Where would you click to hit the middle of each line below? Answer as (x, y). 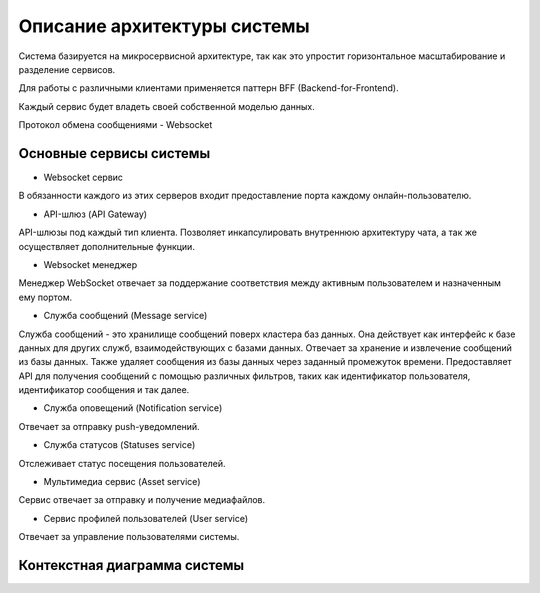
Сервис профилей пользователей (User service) (146, 518)
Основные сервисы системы (114, 153)
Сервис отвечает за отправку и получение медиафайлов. (142, 500)
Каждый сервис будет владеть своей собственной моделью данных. (166, 106)
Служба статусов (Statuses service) (119, 445)
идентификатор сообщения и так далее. (104, 390)
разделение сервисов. (67, 69)
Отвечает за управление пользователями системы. (129, 537)
